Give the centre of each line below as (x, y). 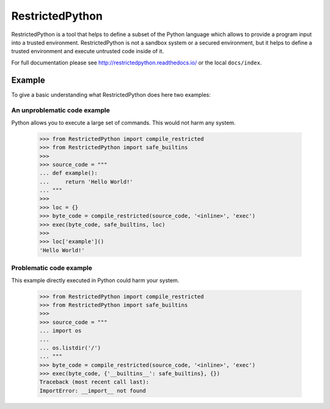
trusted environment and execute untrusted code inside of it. (88, 51)
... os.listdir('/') (70, 348)
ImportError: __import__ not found (93, 391)
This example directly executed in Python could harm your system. (95, 280)
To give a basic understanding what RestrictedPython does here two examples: (111, 94)
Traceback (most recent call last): (94, 382)
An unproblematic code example (61, 110)
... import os (61, 331)
